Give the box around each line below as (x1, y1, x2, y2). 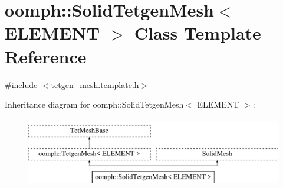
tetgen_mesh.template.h (51, 78, 139, 90)
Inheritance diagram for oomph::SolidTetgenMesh (5, 98, 184, 111)
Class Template (134, 21, 261, 45)
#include (5, 78, 38, 90)
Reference (5, 44, 87, 68)
